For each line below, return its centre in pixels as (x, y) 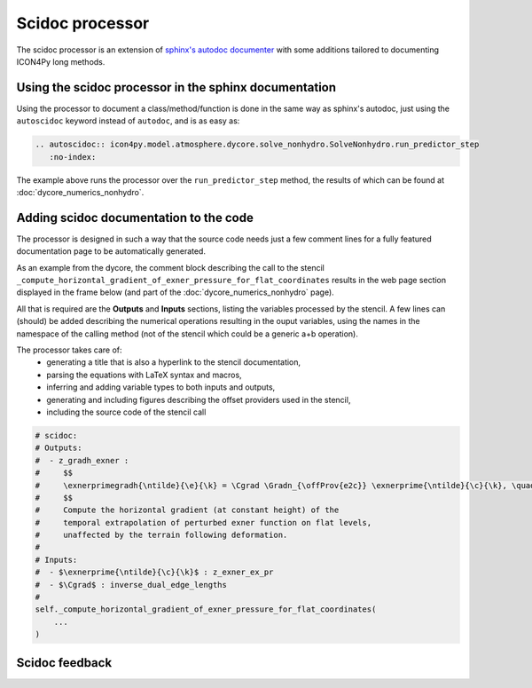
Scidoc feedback (64, 663)
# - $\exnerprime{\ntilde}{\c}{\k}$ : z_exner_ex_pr (154, 572)
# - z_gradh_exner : (82, 460)
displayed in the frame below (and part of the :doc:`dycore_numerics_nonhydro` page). (175, 292)
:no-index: (73, 157)
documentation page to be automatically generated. (111, 251)
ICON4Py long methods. (61, 61)
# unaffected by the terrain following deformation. (161, 535)
